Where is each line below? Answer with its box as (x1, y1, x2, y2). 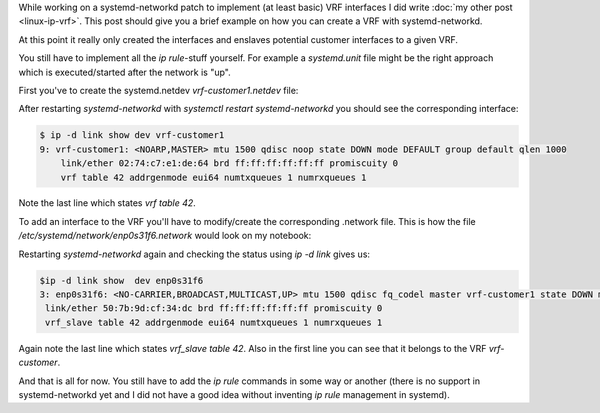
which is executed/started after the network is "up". (18, 66, 231, 78)
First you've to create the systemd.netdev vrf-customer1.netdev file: (18, 84, 299, 96)
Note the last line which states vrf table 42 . (18, 197, 197, 209)
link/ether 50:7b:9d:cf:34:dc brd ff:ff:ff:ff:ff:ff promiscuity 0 (45, 303, 383, 314)
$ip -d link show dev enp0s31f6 (39, 275, 204, 286)
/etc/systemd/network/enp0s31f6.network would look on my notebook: (18, 230, 312, 242)
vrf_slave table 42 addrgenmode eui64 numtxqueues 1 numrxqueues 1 (45, 316, 383, 328)
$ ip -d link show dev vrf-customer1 (39, 130, 225, 141)
